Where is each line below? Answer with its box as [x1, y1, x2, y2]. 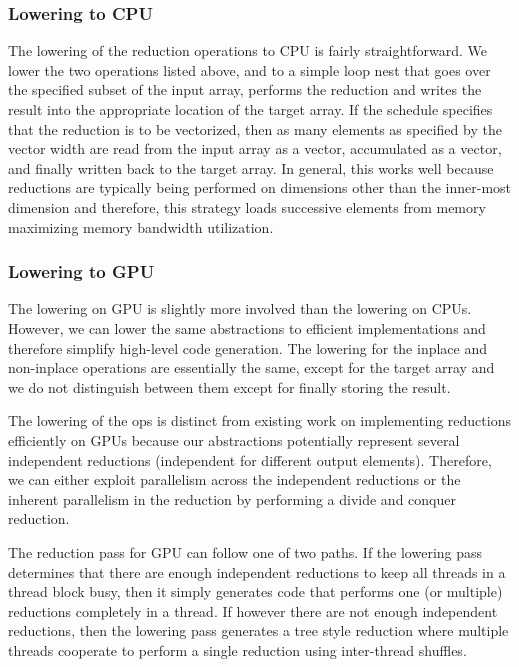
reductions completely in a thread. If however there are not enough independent [8, 600, 498, 621]
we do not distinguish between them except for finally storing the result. [8, 376, 451, 397]
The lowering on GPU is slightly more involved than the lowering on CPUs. [8, 298, 472, 319]
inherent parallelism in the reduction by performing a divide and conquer [8, 488, 456, 509]
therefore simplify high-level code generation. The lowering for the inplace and [8, 337, 488, 358]
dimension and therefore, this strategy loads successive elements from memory [8, 196, 486, 217]
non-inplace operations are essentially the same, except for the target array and [8, 357, 495, 378]
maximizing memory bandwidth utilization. [8, 216, 274, 237]
